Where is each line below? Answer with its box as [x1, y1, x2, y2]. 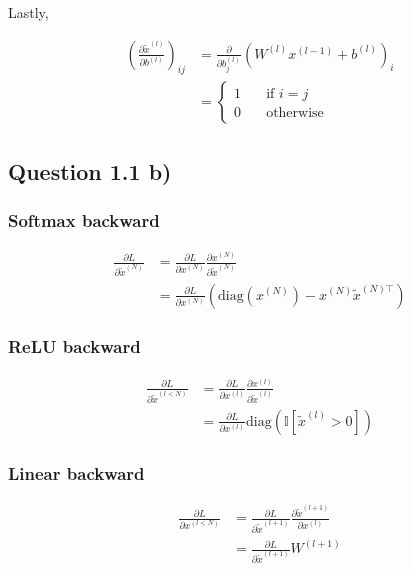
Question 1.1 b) [8, 155, 172, 186]
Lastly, [8, 2, 49, 22]
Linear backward [8, 460, 145, 485]
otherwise [266, 106, 324, 121]
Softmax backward [8, 208, 160, 233]
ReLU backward [8, 334, 141, 359]
